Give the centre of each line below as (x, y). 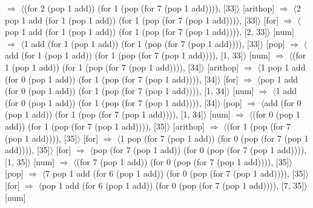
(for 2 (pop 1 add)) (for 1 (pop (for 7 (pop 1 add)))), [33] (130, 8)
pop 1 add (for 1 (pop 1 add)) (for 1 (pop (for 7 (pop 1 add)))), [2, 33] (136, 32)
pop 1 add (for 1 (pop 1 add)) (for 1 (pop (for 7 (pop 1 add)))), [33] (131, 20)
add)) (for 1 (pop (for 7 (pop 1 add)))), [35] (86, 126)
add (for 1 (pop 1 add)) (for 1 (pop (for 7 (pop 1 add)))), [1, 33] (124, 55)
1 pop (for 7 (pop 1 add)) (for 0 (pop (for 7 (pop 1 (214, 138)
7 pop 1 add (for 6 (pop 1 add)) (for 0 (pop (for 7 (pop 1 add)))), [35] (176, 173)
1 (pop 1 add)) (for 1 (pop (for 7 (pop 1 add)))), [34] (103, 67)
